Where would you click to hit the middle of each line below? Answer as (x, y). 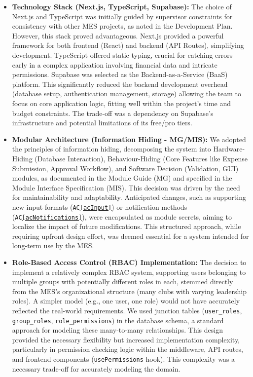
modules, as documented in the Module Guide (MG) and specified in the (122, 178)
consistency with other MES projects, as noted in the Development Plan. (122, 26)
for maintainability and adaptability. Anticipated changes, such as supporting (129, 197)
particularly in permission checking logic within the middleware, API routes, (127, 349)
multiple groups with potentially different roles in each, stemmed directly (123, 282)
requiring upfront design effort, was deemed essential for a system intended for (130, 236)
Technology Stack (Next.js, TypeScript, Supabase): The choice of (122, 6)
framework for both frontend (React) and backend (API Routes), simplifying (128, 45)
